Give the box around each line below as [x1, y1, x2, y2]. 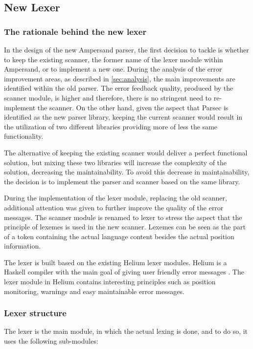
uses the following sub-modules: [4, 336, 98, 346]
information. [4, 241, 41, 251]
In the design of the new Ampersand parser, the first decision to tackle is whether [4, 45, 249, 54]
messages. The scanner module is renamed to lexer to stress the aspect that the [4, 212, 242, 222]
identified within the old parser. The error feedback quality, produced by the [4, 83, 233, 93]
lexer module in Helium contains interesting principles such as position [4, 276, 216, 287]
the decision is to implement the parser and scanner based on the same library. [4, 176, 240, 186]
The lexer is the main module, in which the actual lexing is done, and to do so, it [4, 326, 248, 336]
